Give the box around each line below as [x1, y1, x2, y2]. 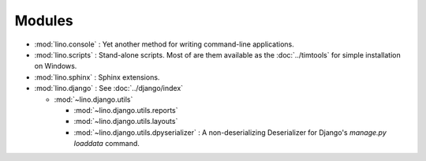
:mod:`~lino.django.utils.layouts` [73, 117, 178, 126]
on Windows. [34, 62, 77, 71]
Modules [14, 12, 74, 29]
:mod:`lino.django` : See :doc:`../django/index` [34, 84, 184, 93]
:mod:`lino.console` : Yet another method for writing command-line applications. [34, 39, 295, 49]
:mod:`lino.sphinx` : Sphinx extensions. [34, 72, 160, 82]
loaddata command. [73, 139, 140, 148]
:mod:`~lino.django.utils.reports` [73, 105, 178, 114]
